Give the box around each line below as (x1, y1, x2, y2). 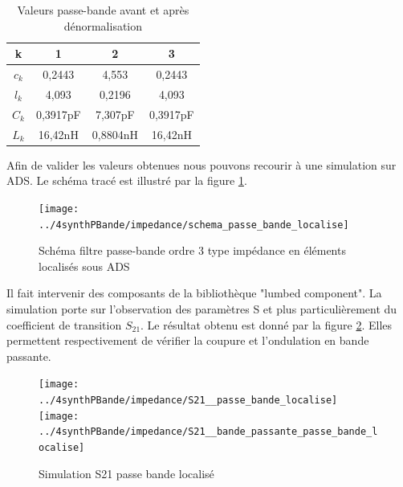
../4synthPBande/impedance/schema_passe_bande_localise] (39, 219, 349, 231)
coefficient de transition (6, 316, 122, 333)
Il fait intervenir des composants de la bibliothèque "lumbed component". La (6, 284, 382, 301)
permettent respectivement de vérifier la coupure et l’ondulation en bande (6, 332, 369, 349)
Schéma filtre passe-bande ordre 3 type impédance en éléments (39, 242, 346, 259)
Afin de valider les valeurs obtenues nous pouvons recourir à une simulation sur (6, 156, 397, 173)
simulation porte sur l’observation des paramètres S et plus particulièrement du (6, 300, 397, 317)
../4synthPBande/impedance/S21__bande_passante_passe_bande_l (39, 426, 378, 438)
